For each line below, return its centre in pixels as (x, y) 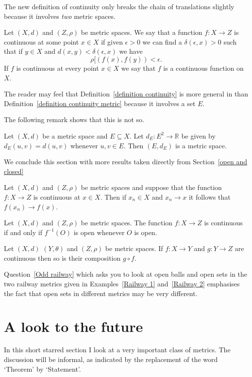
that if (13, 51)
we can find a (162, 41)
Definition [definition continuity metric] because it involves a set (100, 103)
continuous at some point (42, 41)
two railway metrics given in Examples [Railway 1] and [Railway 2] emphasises (122, 284)
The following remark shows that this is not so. (74, 119)
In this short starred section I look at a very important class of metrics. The (117, 350)
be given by (198, 135)
